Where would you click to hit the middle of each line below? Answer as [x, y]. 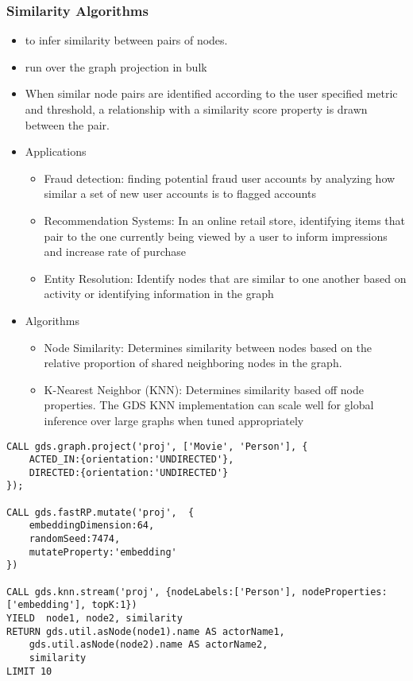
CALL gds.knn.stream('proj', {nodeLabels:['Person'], [152, 592]
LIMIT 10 [29, 671]
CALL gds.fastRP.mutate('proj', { [100, 512]
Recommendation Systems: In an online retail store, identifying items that [225, 220]
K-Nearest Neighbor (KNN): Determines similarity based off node [204, 389]
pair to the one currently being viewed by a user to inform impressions [216, 236]
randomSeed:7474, [75, 539]
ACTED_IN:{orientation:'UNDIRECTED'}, [131, 460]
